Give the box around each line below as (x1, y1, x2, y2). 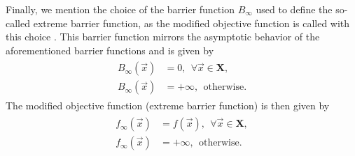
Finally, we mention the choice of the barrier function (6, 2, 235, 16)
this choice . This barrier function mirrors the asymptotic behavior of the (6, 29, 320, 44)
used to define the (256, 2, 333, 16)
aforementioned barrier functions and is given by (6, 42, 214, 57)
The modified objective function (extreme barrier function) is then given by (6, 98, 330, 113)
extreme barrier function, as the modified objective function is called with (33, 15, 350, 30)
